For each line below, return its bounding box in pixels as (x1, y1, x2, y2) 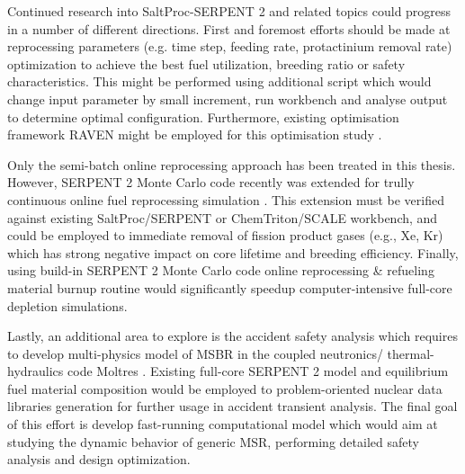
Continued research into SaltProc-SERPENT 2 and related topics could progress (7, 2, 452, 20)
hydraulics (7, 362, 64, 380)
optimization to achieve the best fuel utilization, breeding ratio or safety (7, 54, 406, 73)
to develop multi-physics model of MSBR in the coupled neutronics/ (7, 344, 383, 362)
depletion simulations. (7, 296, 128, 315)
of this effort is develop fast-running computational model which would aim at (7, 415, 438, 434)
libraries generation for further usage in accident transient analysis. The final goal (7, 397, 458, 416)
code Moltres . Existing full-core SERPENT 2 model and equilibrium (67, 362, 449, 380)
